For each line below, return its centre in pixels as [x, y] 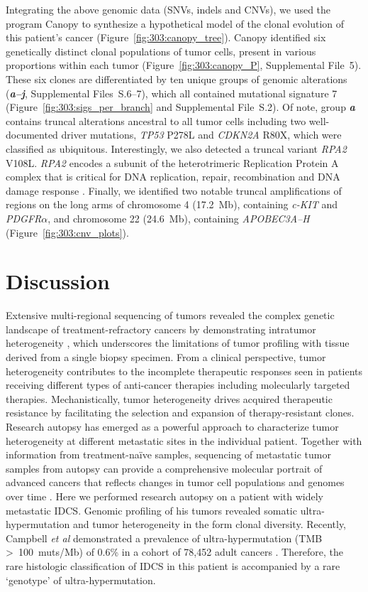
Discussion [58, 281]
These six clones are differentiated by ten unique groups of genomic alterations [177, 79]
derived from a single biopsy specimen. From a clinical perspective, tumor [166, 357]
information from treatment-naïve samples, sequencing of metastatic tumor [168, 454]
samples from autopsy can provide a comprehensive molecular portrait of [164, 468]
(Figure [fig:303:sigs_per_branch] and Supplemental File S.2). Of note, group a [180, 107]
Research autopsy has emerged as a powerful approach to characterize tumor [172, 426]
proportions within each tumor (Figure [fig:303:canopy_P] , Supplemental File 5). [184, 65]
